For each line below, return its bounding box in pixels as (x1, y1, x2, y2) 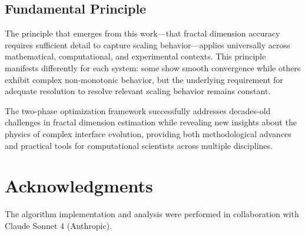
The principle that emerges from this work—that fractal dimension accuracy (5, 27, 280, 39)
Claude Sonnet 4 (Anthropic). (5, 219, 112, 231)
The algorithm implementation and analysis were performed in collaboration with (5, 208, 299, 220)
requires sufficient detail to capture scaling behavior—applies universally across (5, 38, 290, 51)
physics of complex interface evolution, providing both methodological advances (5, 127, 291, 139)
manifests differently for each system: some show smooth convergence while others (5, 61, 301, 74)
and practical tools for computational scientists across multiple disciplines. (5, 139, 273, 151)
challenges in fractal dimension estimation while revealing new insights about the (5, 116, 297, 128)
